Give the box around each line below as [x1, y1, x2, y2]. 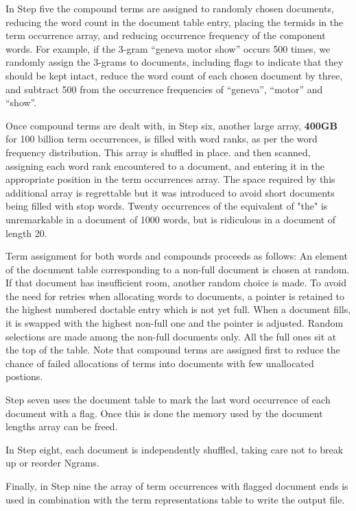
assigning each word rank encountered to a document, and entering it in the [5, 158, 325, 173]
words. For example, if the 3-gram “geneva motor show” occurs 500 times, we [5, 41, 331, 55]
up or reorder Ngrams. [5, 456, 99, 470]
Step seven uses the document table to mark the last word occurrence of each [5, 392, 331, 407]
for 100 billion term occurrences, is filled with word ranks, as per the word [5, 132, 318, 146]
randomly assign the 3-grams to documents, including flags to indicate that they [5, 55, 344, 69]
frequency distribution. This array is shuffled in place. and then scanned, [5, 145, 311, 159]
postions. [5, 369, 43, 384]
